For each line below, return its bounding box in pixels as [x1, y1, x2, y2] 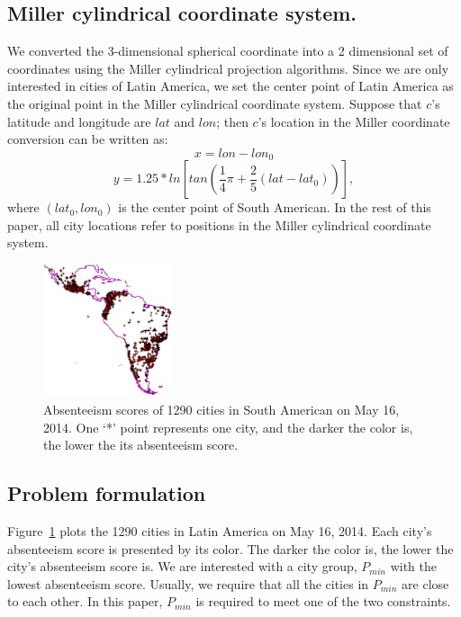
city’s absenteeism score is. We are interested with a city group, [7, 557, 357, 576]
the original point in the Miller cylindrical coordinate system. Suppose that [7, 94, 422, 112]
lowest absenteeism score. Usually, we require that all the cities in [7, 574, 369, 593]
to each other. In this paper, [7, 592, 163, 611]
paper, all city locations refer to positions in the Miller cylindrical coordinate [7, 215, 431, 234]
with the [390, 557, 438, 576]
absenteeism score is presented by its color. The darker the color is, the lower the [7, 539, 454, 558]
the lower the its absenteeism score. [43, 435, 239, 454]
